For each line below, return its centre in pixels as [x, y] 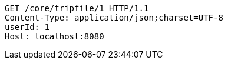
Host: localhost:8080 [54, 36]
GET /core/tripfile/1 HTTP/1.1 [77, 8]
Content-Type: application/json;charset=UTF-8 [114, 18]
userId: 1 [27, 27]
